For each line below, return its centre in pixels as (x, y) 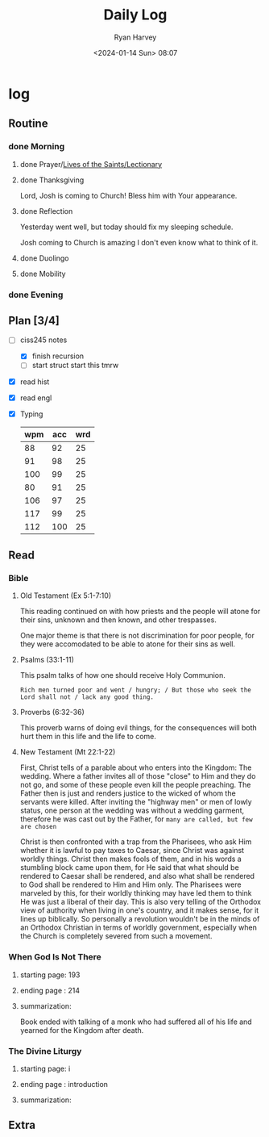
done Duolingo (44, 258)
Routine (28, 124)
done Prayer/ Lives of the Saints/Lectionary (91, 164)
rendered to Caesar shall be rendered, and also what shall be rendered (137, 876)
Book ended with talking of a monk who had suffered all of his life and (136, 1022)
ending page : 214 (50, 990)
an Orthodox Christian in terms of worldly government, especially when (139, 928)
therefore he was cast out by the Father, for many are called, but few (136, 819)
